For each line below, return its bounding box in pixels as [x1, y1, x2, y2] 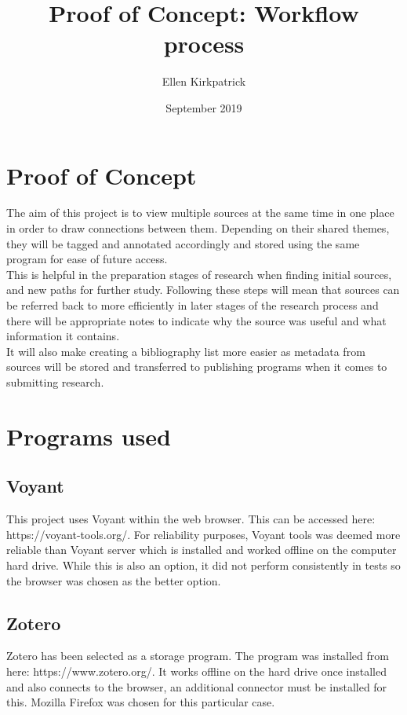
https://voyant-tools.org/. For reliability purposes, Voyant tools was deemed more [6, 526, 401, 542]
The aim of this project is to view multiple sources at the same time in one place [6, 204, 394, 221]
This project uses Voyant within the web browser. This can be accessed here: [6, 511, 376, 527]
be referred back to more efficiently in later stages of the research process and [6, 297, 379, 313]
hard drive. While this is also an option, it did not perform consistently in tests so [6, 556, 401, 573]
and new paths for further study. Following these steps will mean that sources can [6, 281, 400, 298]
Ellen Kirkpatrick [162, 73, 246, 90]
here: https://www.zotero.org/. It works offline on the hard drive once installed [6, 662, 387, 679]
